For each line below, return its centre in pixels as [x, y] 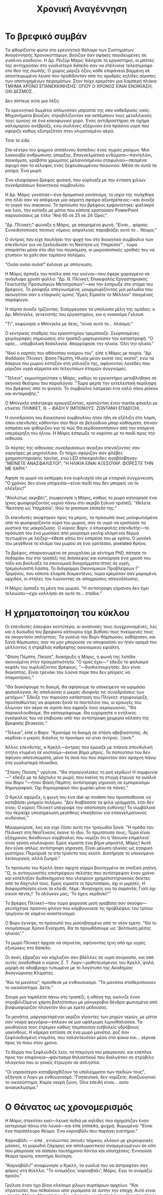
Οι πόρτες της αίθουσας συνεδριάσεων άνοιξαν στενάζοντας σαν [72, 447]
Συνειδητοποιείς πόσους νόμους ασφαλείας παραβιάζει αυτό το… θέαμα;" [81, 230]
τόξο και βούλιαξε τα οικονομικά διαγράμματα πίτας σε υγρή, [68, 563]
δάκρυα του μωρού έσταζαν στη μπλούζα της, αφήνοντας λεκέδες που [78, 363]
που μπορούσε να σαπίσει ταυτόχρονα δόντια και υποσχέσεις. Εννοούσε [79, 1151]
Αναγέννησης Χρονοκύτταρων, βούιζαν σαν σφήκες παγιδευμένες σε [76, 55]
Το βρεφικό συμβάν [46, 36]
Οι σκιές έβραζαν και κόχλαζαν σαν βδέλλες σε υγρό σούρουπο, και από [80, 957]
